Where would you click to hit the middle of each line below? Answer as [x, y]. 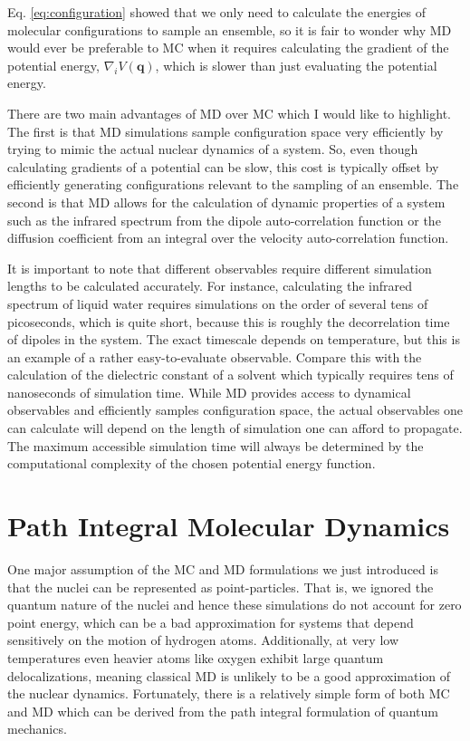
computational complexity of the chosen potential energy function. [192, 463]
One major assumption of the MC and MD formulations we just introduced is [223, 568]
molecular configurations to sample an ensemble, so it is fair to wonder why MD [230, 29]
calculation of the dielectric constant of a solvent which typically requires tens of [230, 375]
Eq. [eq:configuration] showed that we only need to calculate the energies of [217, 12]
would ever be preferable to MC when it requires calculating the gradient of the [228, 48]
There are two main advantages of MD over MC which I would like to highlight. [229, 113]
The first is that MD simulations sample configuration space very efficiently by [225, 131]
